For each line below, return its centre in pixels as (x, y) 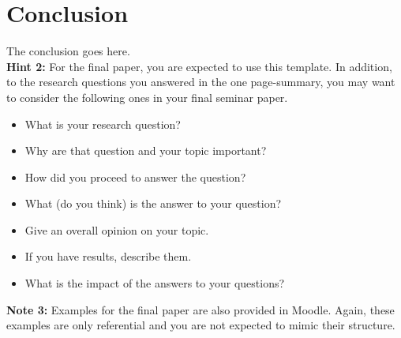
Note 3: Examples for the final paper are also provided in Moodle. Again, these (200, 309)
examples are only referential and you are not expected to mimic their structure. (201, 325)
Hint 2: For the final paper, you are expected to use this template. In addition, (199, 66)
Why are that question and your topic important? (146, 150)
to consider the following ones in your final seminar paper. (147, 97)
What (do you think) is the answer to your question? (153, 203)
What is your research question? (103, 124)
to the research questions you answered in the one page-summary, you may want (201, 82)
